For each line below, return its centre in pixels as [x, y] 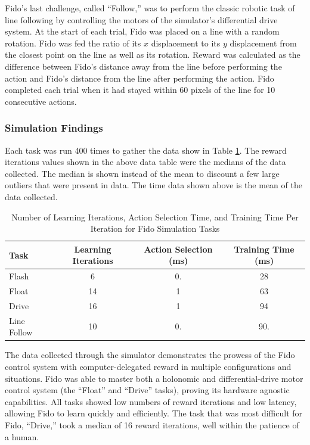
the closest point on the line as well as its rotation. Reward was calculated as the [153, 55]
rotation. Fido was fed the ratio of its [73, 43]
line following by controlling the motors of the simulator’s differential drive [141, 19]
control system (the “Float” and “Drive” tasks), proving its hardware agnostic [147, 390]
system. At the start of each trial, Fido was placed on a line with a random [142, 31]
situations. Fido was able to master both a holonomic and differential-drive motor [154, 378]
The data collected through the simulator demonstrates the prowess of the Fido [150, 355]
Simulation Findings [54, 128]
